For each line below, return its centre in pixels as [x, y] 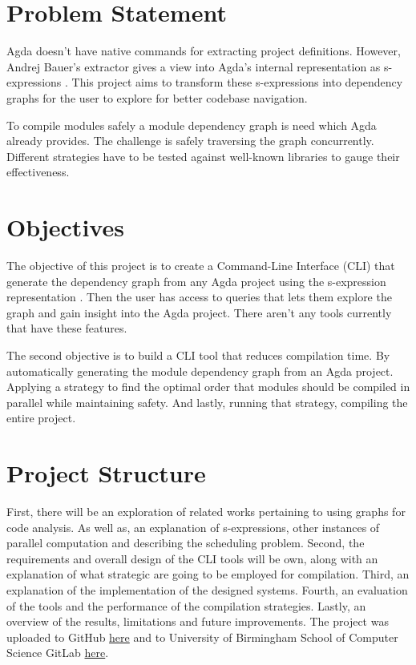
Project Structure [106, 473]
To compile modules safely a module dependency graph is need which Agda [192, 125]
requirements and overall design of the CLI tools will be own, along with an [192, 558]
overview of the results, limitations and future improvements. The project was [198, 621]
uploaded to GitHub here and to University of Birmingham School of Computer [202, 637]
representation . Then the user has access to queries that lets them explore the [199, 297]
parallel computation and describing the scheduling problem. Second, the [186, 543]
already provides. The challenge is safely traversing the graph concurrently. [190, 141]
